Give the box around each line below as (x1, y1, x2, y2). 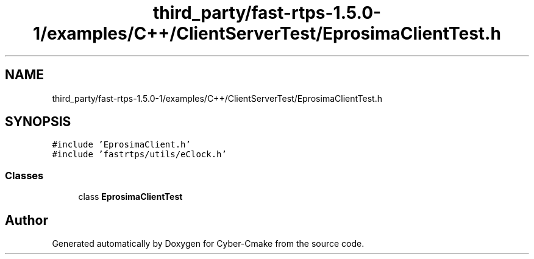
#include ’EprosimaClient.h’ (52, 140, 191, 150)
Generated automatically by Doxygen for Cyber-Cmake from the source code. (52, 238, 365, 249)
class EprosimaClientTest (78, 191, 183, 202)
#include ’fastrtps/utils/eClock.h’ (52, 149, 227, 160)
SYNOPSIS (5, 114, 71, 130)
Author (5, 212, 48, 228)
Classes (5, 169, 44, 182)
